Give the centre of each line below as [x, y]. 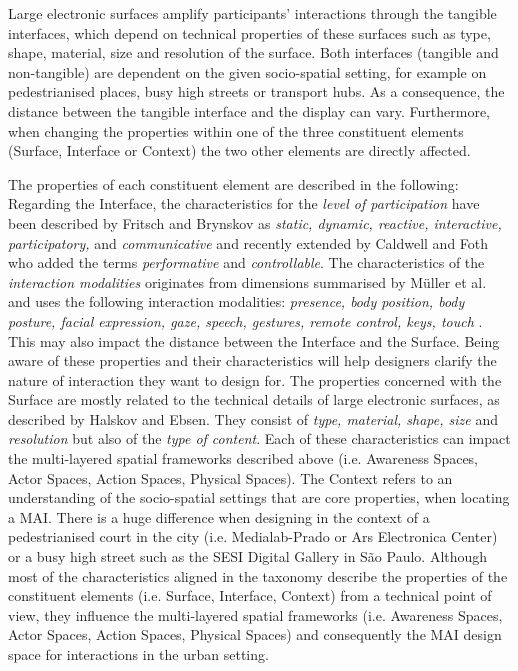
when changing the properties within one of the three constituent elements [236, 130]
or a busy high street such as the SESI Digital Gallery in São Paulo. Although [248, 556]
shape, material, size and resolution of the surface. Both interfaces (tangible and [253, 52]
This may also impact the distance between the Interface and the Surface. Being [254, 340]
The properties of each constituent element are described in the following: [233, 183]
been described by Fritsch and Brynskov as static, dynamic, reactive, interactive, [255, 222]
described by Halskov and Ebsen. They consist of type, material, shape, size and [253, 418]
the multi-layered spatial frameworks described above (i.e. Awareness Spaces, [243, 458]
